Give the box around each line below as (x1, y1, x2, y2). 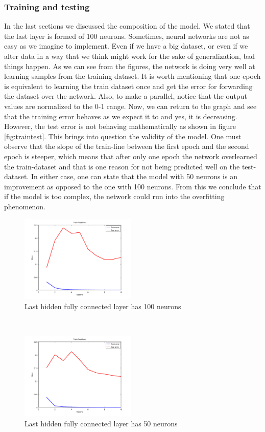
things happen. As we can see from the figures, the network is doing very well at (4, 60, 255, 71)
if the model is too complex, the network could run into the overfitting (4, 191, 225, 202)
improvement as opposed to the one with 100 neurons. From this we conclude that (4, 181, 261, 191)
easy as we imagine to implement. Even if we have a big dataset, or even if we (4, 40, 248, 51)
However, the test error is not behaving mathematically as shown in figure (4, 121, 236, 132)
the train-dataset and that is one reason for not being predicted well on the (4, 161, 240, 171)
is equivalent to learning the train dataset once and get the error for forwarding (4, 80, 253, 91)
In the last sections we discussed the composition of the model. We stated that (4, 20, 250, 31)
